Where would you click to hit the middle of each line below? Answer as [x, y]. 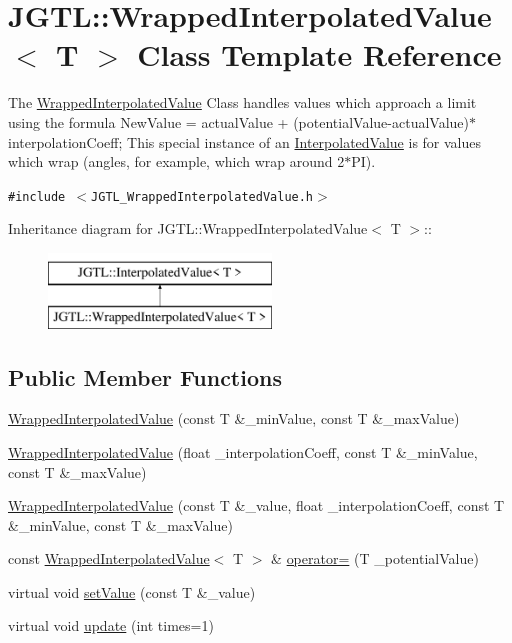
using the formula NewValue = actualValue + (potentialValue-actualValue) [238, 121]
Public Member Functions [145, 376]
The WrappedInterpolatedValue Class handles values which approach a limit [242, 102]
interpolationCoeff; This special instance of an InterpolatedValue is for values [245, 141]
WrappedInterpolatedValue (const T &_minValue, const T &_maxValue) [234, 418]
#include [37, 196]
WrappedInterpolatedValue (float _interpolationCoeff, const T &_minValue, [243, 451]
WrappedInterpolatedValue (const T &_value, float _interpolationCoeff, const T [256, 505]
